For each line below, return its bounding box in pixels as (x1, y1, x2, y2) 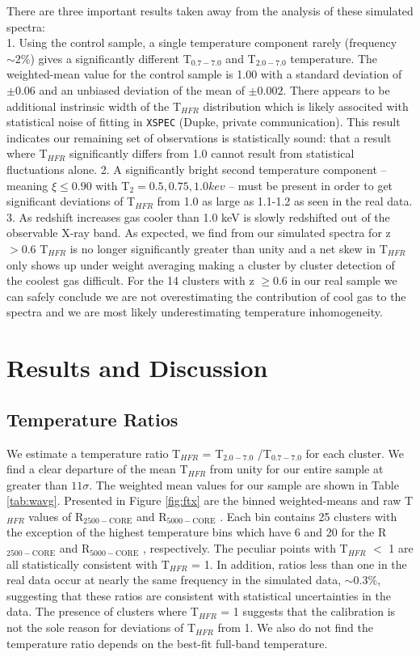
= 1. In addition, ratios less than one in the (191, 555, 407, 572)
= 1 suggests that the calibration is (220, 603, 396, 620)
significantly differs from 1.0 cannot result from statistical (69, 145, 355, 162)
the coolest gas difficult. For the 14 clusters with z (6, 272, 254, 289)
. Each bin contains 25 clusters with (220, 507, 397, 524)
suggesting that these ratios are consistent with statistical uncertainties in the (6, 587, 391, 604)
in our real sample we (291, 272, 397, 289)
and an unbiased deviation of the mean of (39, 81, 245, 98)
